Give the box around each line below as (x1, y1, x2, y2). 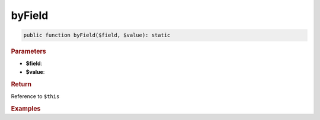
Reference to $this (11, 92, 60, 100)
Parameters (11, 47, 47, 56)
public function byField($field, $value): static (23, 32, 171, 38)
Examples (11, 104, 41, 112)
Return (11, 80, 32, 88)
